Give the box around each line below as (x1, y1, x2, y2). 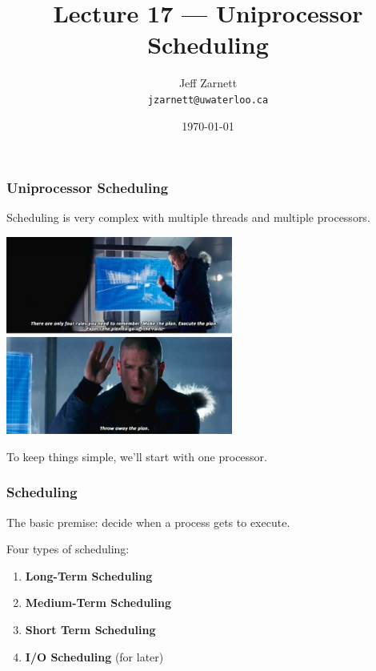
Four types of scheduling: (6, 540, 130, 557)
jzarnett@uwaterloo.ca (147, 94, 269, 106)
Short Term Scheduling (25, 621, 156, 638)
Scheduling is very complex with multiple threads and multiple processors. (6, 209, 370, 226)
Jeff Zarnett (178, 74, 238, 91)
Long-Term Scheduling (25, 567, 153, 584)
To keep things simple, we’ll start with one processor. (6, 448, 267, 464)
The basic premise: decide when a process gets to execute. (6, 513, 290, 530)
